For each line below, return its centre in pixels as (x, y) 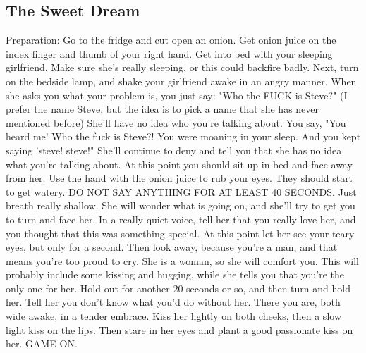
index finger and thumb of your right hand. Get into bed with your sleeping (169, 53)
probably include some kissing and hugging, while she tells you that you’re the (175, 274)
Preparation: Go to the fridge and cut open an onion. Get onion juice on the (171, 40)
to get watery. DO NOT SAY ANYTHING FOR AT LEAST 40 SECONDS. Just (181, 191)
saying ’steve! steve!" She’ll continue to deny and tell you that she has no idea (174, 150)
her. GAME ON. (42, 343)
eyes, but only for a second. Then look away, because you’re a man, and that (172, 247)
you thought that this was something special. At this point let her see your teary (180, 233)
